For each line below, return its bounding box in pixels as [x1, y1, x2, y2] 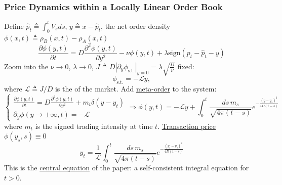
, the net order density [101, 20, 171, 31]
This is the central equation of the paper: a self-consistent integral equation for [4, 162, 249, 173]
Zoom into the [4, 61, 49, 71]
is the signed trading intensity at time [35, 120, 153, 131]
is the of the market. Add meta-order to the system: [55, 83, 217, 94]
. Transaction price [157, 120, 216, 131]
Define [4, 20, 24, 31]
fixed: [177, 61, 194, 71]
